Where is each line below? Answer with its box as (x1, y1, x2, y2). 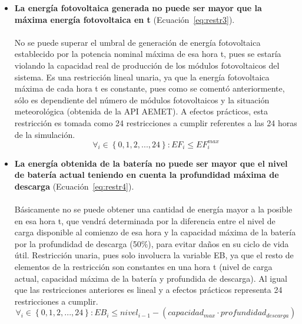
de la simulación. (14, 128, 75, 140)
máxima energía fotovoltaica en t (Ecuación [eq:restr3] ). (14, 13, 235, 25)
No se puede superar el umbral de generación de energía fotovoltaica (14, 36, 261, 48)
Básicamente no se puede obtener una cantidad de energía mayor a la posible (14, 203, 293, 215)
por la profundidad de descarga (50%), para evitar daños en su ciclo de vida (14, 237, 289, 249)
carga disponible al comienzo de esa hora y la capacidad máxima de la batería (14, 226, 296, 238)
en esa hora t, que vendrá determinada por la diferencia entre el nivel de (14, 214, 276, 227)
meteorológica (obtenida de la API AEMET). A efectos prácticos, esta (14, 105, 268, 117)
